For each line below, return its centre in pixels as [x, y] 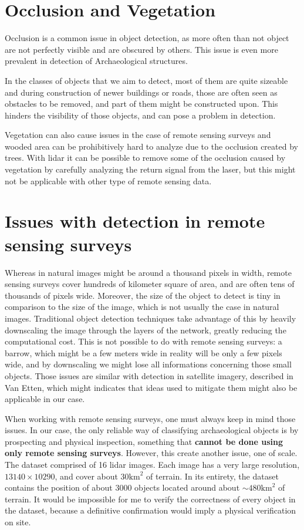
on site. [18, 522]
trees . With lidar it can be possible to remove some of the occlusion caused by [145, 158]
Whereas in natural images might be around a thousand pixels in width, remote [148, 272]
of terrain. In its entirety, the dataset [212, 476]
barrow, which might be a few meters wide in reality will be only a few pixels [143, 352]
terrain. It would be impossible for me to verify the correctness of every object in [150, 499]
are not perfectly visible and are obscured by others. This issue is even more [141, 49]
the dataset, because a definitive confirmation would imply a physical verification [151, 510]
